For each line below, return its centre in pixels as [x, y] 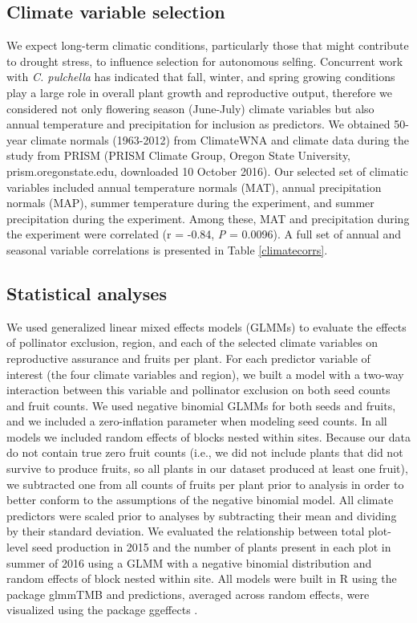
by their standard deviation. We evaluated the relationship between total [186, 531]
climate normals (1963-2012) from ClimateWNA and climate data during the [220, 139]
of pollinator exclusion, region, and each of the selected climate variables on [192, 342]
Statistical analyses [87, 293]
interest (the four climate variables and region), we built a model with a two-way [205, 374]
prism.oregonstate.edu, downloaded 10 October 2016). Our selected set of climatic [207, 171]
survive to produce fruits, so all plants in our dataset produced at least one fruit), [207, 468]
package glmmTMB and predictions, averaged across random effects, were [188, 594]
